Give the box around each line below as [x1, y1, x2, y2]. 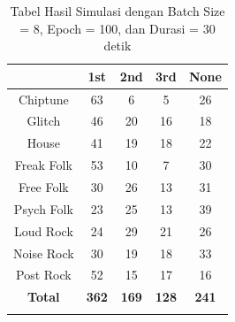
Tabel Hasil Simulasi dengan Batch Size [10, 2, 225, 19]
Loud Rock [13, 221, 73, 240]
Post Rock [16, 265, 72, 284]
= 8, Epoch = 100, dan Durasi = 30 [19, 19, 216, 37]
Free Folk [18, 178, 69, 195]
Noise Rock [13, 243, 74, 262]
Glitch [27, 111, 61, 130]
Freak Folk [14, 156, 72, 174]
